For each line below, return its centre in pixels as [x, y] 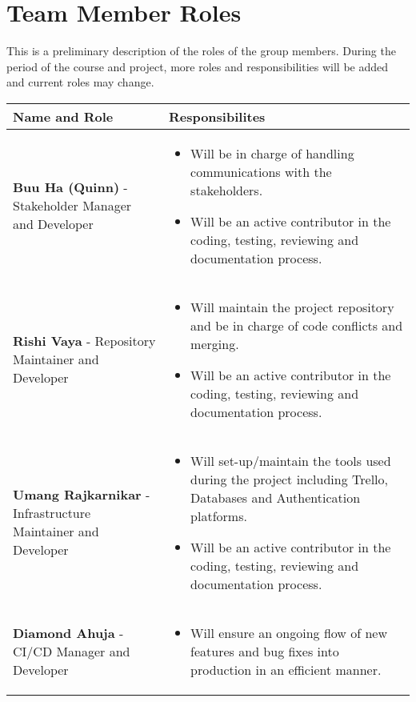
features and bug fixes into [265, 651]
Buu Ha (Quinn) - [70, 187]
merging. [215, 343]
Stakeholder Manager [72, 206]
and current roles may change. [80, 82]
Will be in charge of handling [272, 153]
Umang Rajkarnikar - [82, 495]
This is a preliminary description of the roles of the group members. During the [201, 51]
